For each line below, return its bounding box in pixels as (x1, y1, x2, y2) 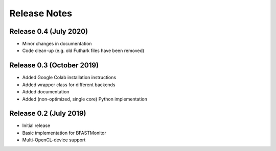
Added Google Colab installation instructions (22, 74, 117, 81)
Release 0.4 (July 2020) (9, 27, 88, 36)
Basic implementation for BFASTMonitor (22, 130, 107, 136)
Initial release (22, 122, 51, 129)
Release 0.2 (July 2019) (9, 109, 86, 118)
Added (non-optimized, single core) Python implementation (22, 96, 148, 102)
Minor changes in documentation (22, 41, 92, 47)
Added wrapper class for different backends (22, 82, 116, 88)
